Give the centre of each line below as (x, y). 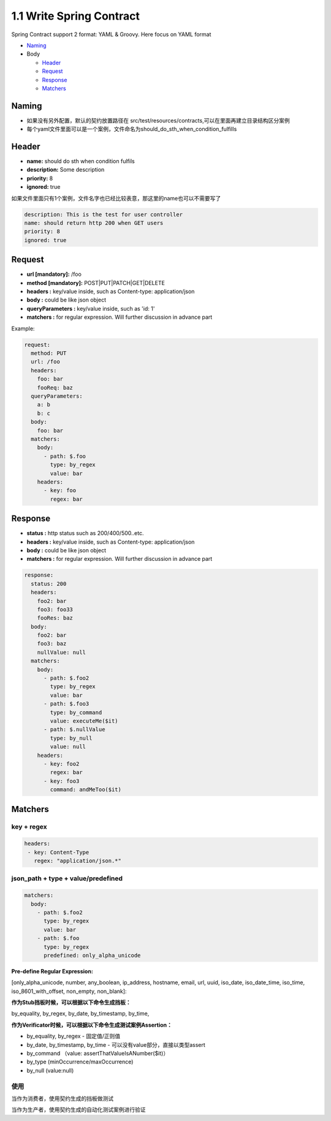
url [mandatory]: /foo (54, 274)
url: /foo (46, 362)
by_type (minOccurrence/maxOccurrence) (80, 1062)
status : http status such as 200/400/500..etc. (85, 533)
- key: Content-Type (59, 852)
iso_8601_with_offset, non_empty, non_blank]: (69, 991)
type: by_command (76, 712)
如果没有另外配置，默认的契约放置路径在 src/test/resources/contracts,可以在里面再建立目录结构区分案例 (158, 120)
